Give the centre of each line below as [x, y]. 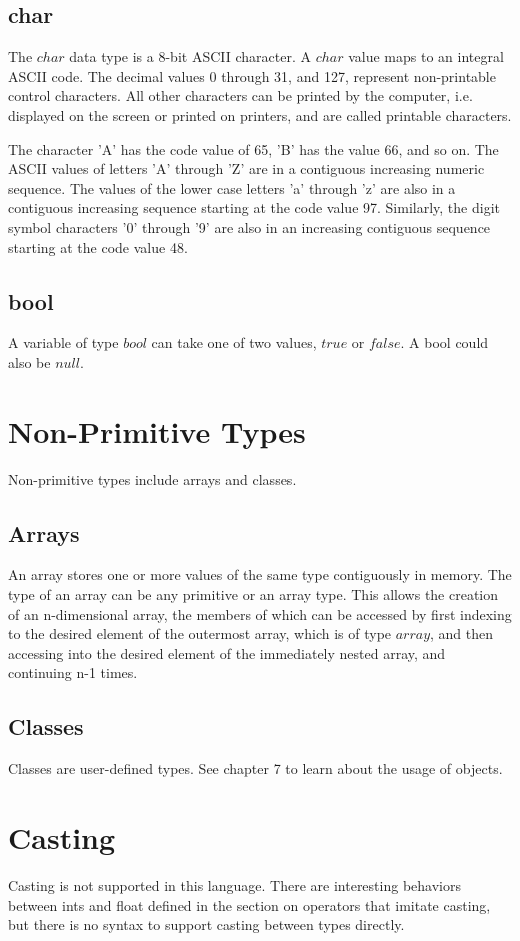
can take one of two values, [234, 342]
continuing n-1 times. [73, 672]
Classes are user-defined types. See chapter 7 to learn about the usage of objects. [255, 768]
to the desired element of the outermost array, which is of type [200, 633]
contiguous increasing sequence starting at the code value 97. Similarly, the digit [254, 207]
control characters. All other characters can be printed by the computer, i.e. [240, 95]
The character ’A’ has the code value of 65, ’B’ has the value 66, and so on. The [253, 148]
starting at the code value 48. [98, 246]
